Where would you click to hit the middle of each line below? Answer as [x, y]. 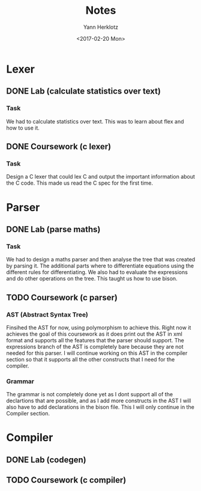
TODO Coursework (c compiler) [66, 480]
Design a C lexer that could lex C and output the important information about [100, 177]
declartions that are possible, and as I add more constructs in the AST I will [99, 401]
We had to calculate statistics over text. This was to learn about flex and [95, 121]
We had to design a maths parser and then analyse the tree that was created [101, 260]
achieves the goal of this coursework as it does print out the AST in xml [94, 334]
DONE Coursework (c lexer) [59, 147]
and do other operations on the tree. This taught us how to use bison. [92, 279]
